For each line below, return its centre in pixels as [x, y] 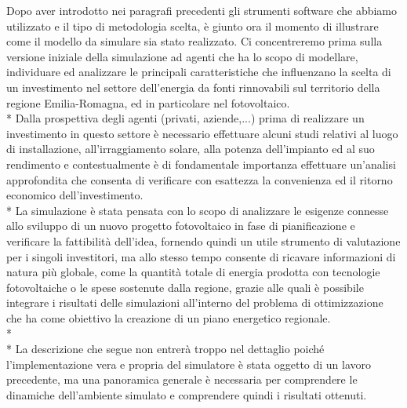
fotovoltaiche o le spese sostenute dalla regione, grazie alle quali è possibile [185, 287]
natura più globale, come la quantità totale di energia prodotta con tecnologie [193, 272]
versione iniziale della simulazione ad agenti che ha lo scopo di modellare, [182, 56]
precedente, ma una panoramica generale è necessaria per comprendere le [182, 379]
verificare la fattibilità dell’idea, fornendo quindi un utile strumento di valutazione [203, 240]
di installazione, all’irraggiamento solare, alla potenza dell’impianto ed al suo [191, 149]
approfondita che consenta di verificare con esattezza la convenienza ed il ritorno [200, 179]
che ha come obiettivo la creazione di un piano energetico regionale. [169, 317]
